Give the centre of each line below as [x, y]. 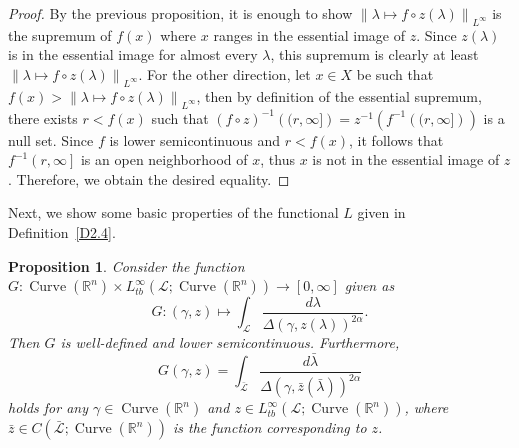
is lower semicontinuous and [195, 139]
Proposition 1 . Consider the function [126, 265]
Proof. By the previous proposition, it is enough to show [180, 13]
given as [369, 285]
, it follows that [396, 139]
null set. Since [51, 139]
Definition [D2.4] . [62, 231]
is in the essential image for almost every [133, 54]
